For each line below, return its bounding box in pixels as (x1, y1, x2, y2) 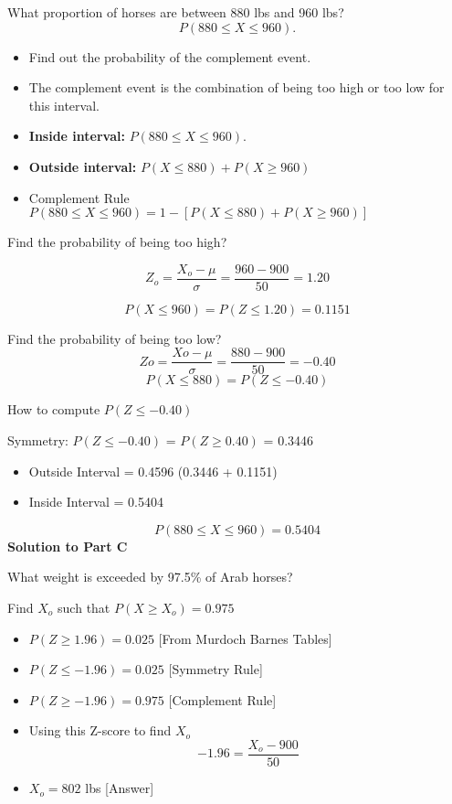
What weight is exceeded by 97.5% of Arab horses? (7, 567, 293, 586)
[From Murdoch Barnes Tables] (158, 628, 332, 648)
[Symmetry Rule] (168, 659, 263, 679)
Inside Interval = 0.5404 (28, 492, 163, 511)
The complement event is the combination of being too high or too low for (28, 78, 445, 97)
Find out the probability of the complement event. (28, 47, 311, 66)
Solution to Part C (7, 536, 128, 555)
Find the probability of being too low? (7, 328, 222, 348)
